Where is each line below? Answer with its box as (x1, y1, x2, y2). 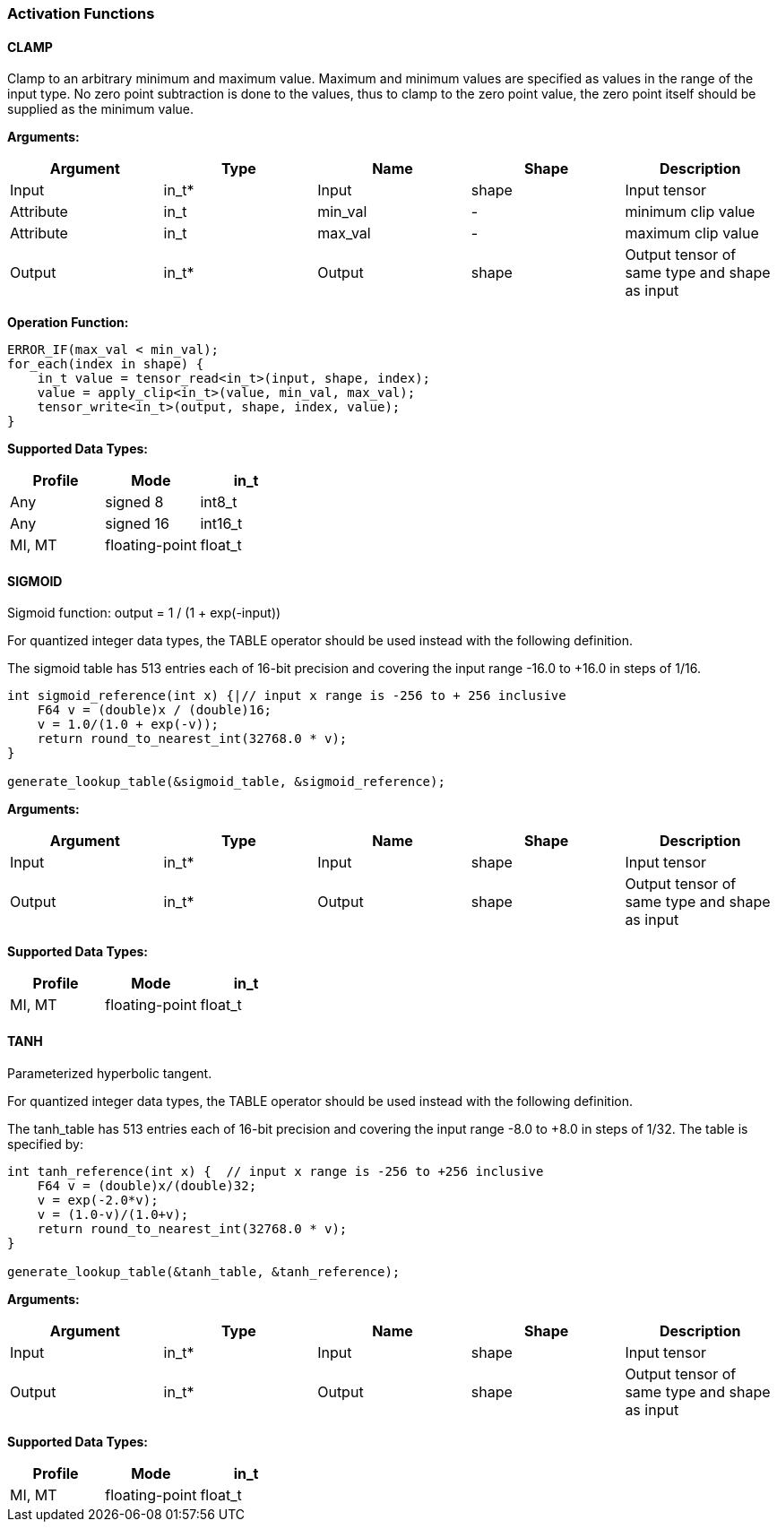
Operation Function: (7, 315, 129, 331)
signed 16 (105, 514, 169, 533)
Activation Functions (7, 4, 155, 22)
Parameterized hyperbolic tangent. (7, 1065, 212, 1081)
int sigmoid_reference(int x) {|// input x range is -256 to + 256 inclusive (7, 688, 566, 704)
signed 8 (105, 493, 164, 512)
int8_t (200, 493, 237, 512)
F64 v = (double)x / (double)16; (37, 703, 272, 718)
